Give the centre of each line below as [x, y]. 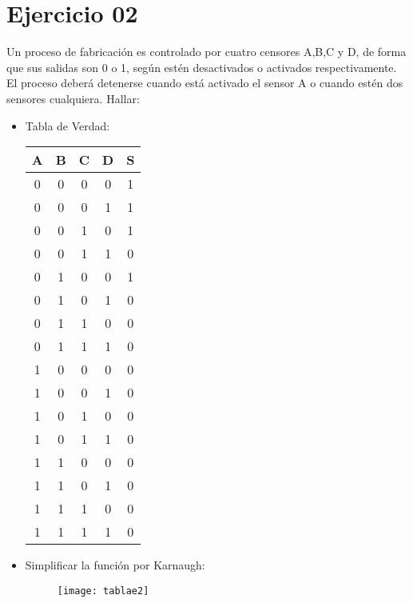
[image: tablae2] [103, 591]
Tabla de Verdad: [68, 125]
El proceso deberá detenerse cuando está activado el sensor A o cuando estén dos [205, 83]
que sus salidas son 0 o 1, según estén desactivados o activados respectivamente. [202, 67]
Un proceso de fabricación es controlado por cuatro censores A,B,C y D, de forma [206, 52]
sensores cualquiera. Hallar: [73, 98]
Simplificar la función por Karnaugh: [115, 565]
